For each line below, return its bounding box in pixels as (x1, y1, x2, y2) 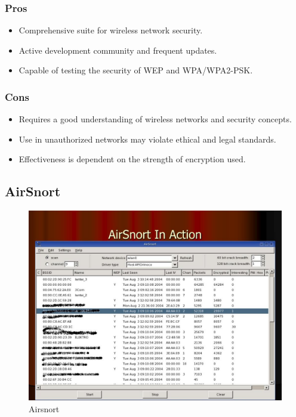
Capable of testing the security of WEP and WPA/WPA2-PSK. (18, 64, 253, 76)
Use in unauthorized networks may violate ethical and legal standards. (18, 132, 276, 145)
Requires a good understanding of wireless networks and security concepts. (18, 113, 292, 125)
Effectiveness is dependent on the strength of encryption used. (18, 153, 246, 165)
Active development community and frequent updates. (18, 44, 217, 56)
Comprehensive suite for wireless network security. (18, 24, 203, 36)
